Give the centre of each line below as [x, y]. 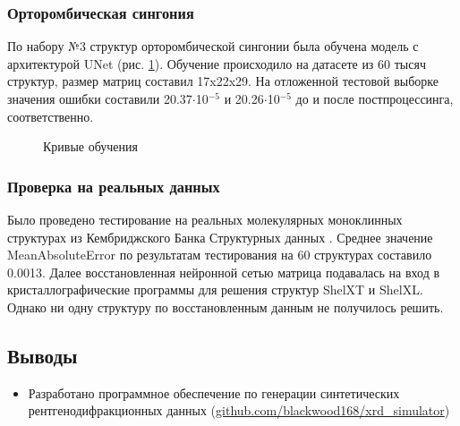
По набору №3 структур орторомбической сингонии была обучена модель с [213, 46]
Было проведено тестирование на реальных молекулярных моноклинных [205, 219]
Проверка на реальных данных [114, 186]
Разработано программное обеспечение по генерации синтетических [214, 392]
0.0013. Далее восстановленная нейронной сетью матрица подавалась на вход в [224, 272]
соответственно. [51, 116]
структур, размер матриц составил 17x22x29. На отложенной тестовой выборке [223, 81]
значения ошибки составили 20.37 [100, 98]
